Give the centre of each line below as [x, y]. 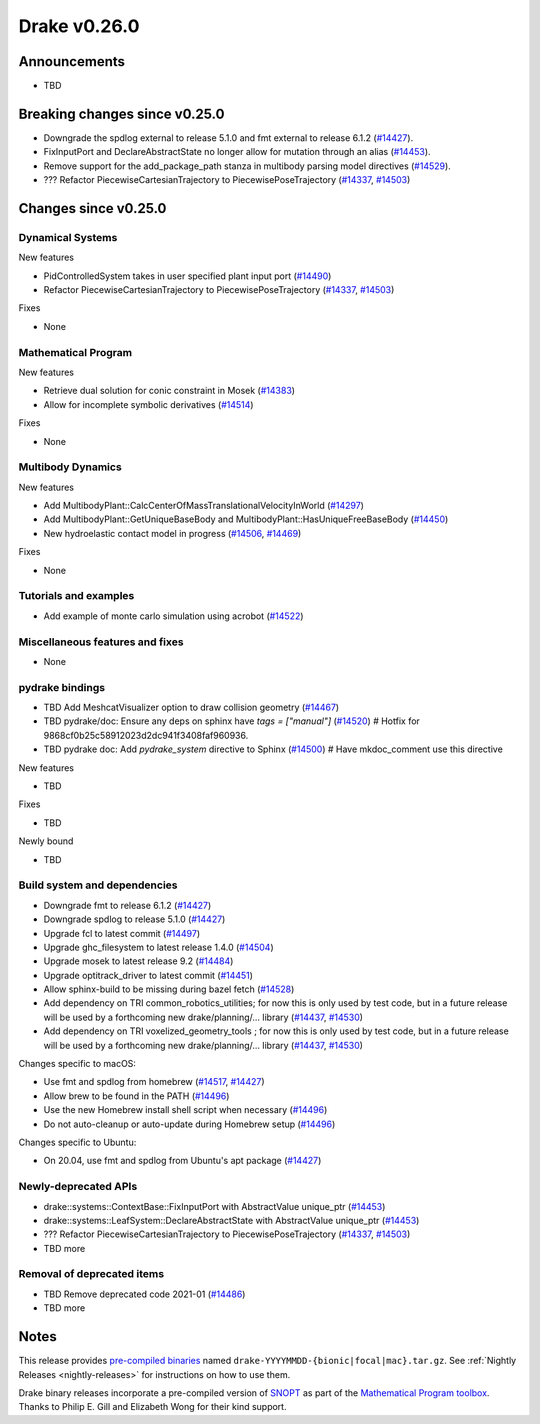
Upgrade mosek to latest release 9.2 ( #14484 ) [138, 961]
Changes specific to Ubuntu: [77, 1142]
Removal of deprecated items [91, 1274]
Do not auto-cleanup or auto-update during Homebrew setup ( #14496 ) [189, 1124]
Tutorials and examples [76, 596]
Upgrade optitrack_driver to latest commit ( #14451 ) [148, 975]
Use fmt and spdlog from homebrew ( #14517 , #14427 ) [154, 1082]
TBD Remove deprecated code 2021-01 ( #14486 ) [144, 1294]
